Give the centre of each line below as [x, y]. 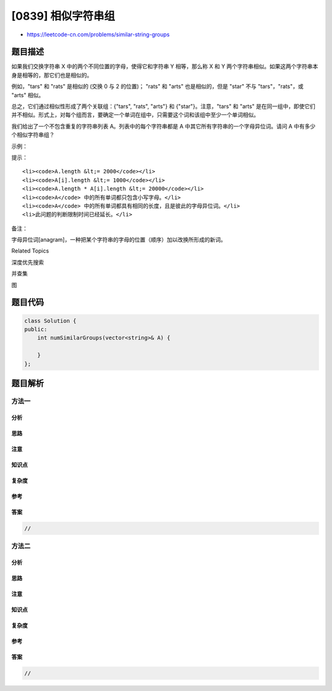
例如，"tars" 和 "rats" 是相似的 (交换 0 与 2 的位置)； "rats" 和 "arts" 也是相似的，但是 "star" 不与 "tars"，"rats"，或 [157, 87]
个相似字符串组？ [33, 135]
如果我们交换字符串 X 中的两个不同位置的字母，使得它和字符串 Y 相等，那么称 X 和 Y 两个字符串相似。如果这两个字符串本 [165, 66]
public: [36, 330]
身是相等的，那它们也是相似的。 [52, 75]
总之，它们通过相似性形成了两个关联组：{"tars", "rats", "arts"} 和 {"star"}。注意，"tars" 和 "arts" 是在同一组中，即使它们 [164, 106]
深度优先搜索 [28, 262]
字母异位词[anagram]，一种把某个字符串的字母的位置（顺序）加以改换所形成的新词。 [119, 240]
